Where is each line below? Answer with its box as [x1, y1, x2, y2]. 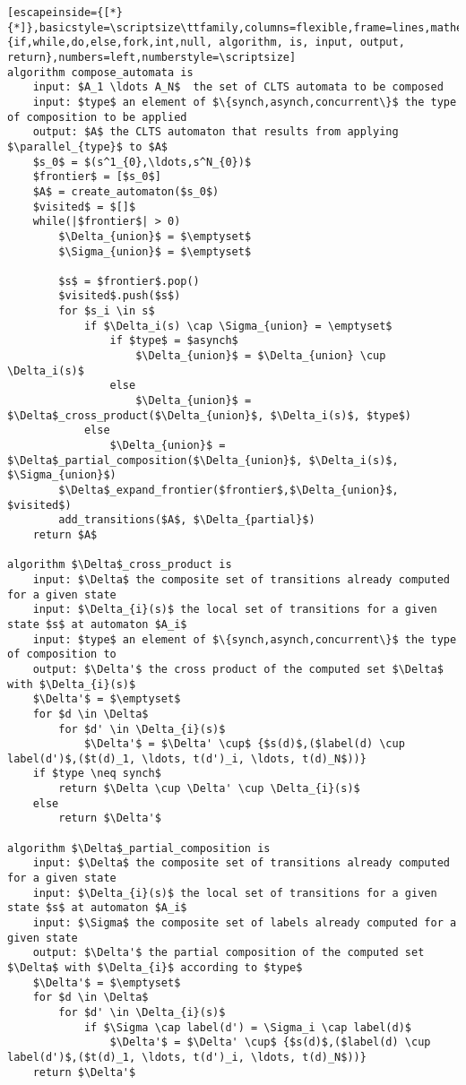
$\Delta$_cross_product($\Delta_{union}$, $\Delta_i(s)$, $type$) [7, 409, 412, 422]
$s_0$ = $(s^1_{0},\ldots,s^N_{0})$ [32, 155, 252, 168]
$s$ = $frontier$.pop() [58, 274, 200, 288]
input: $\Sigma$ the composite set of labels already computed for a [32, 917, 457, 930]
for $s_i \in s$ [58, 305, 155, 318]
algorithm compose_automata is [7, 65, 194, 79]
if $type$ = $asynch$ [109, 334, 238, 348]
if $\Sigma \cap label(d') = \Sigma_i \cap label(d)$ [83, 1020, 412, 1034]
